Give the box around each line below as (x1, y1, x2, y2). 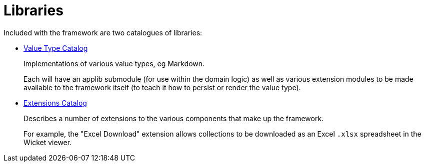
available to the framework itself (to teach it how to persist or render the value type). (23, 83, 301, 92)
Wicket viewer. (23, 138, 72, 147)
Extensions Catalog (23, 98, 87, 107)
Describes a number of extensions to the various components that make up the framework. (23, 114, 324, 123)
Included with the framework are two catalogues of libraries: (3, 28, 202, 37)
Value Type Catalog (23, 43, 88, 52)
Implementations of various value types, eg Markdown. (23, 59, 205, 68)
